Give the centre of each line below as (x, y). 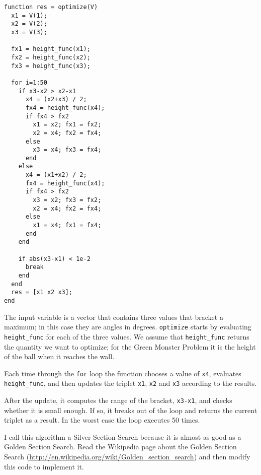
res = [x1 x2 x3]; (42, 292)
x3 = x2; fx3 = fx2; (67, 200)
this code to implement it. (44, 466)
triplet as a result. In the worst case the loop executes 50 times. (102, 420)
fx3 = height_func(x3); (51, 66)
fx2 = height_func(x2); (51, 57)
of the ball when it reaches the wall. (59, 356)
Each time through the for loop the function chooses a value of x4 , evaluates (123, 373)
